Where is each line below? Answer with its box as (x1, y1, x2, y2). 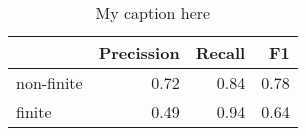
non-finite (16, 71, 83, 94)
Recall (195, 41, 246, 64)
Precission (98, 41, 180, 64)
